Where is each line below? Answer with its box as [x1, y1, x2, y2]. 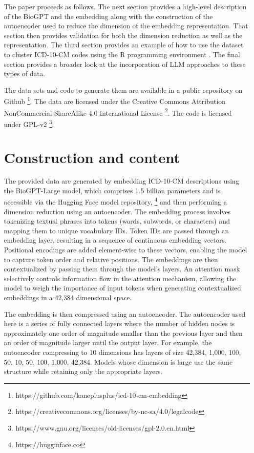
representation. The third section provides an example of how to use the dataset [4, 40, 244, 50]
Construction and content [4, 147, 180, 167]
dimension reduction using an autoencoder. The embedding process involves [4, 206, 231, 216]
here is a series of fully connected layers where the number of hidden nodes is [4, 318, 235, 329]
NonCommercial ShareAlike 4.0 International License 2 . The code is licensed [4, 106, 232, 118]
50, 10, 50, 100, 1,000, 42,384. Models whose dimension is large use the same [4, 356, 233, 367]
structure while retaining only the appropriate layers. [4, 366, 163, 376]
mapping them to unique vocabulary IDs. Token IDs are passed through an [4, 225, 229, 235]
